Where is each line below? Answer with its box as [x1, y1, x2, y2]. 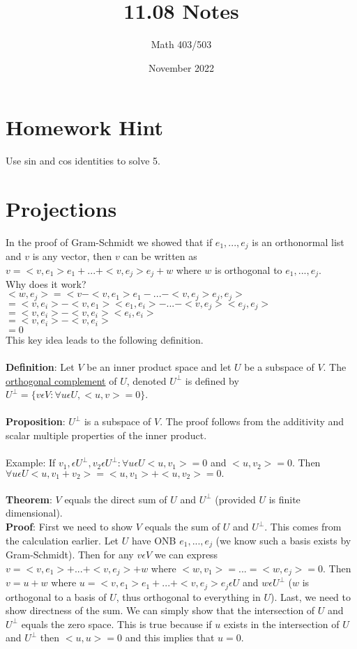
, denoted [126, 373, 167, 388]
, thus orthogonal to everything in [116, 589, 261, 604]
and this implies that [125, 630, 215, 645]
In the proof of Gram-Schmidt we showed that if [6, 234, 213, 249]
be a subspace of [244, 360, 314, 374]
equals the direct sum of [64, 491, 167, 506]
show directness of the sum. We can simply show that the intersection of [6, 603, 315, 618]
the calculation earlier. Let [6, 533, 119, 547]
